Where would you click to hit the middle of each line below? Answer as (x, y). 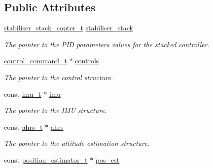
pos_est (107, 159)
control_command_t (35, 61)
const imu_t (23, 94)
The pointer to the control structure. (59, 77)
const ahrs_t (23, 126)
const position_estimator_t (46, 159)
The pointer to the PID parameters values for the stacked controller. (107, 44)
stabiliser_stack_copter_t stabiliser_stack (69, 28)
